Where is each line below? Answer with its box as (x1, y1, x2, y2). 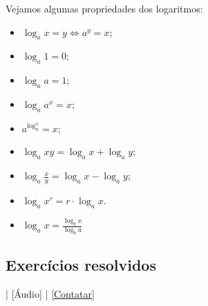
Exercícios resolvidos (6, 254, 156, 276)
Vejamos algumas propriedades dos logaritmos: (6, 1, 203, 15)
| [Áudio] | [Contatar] (6, 287, 95, 301)
